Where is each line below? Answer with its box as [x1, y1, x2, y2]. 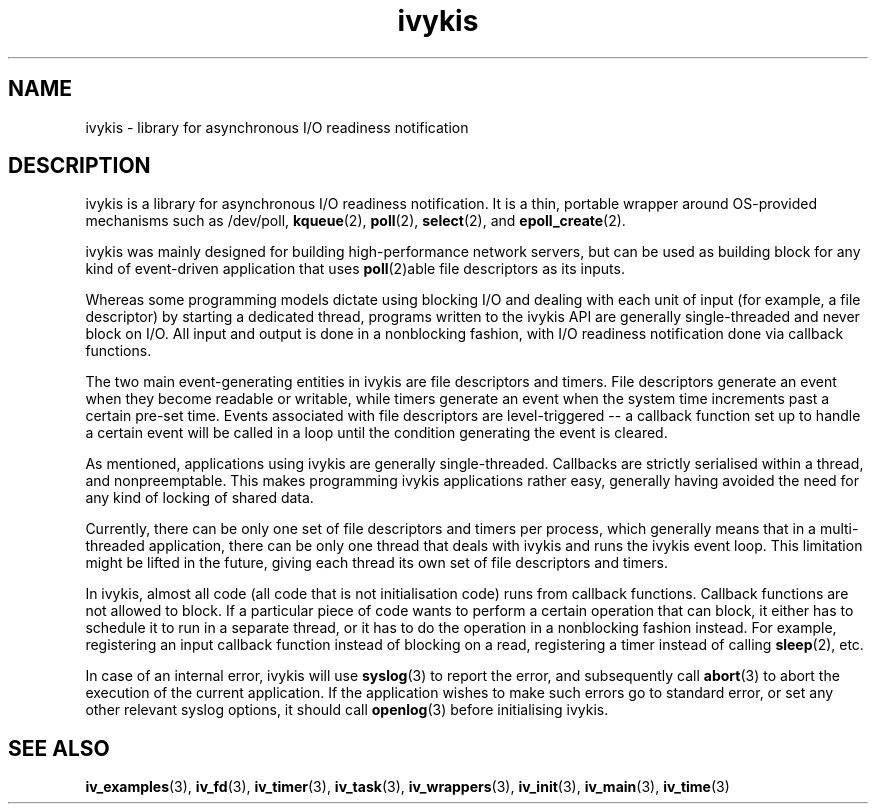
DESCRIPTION [8, 153, 151, 179]
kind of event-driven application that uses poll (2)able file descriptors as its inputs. [85, 260, 625, 278]
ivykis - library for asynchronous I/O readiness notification [85, 118, 469, 136]
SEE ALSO [8, 735, 110, 761]
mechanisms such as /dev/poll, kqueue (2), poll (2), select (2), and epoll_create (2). [85, 212, 626, 230]
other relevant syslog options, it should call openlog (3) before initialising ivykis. [85, 701, 609, 719]
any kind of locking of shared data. [85, 489, 314, 507]
